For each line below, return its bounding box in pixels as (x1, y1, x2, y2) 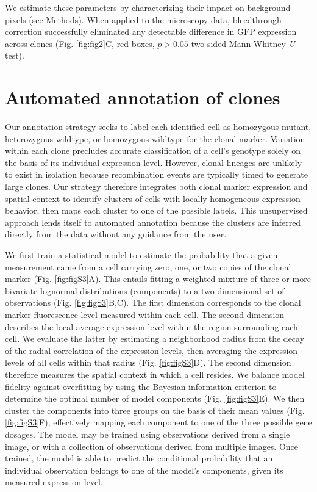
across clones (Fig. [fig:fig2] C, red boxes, (5, 37, 155, 49)
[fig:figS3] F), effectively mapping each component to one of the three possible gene (5, 416, 312, 429)
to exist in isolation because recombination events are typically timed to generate (5, 168, 308, 181)
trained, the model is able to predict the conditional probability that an (5, 452, 273, 465)
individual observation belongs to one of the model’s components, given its (5, 463, 283, 476)
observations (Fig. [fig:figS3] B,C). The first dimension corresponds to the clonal (5, 296, 301, 309)
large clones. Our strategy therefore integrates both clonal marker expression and (5, 180, 308, 193)
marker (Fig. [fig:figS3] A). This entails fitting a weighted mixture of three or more (5, 272, 311, 285)
